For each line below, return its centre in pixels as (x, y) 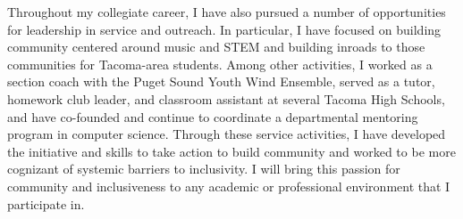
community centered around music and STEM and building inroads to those (216, 47)
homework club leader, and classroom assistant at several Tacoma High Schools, (226, 98)
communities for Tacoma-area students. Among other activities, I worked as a (220, 64)
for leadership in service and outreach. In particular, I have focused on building (224, 29)
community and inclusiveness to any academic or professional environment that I (229, 186)
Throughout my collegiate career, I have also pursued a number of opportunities (227, 12)
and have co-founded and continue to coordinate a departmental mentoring (213, 116)
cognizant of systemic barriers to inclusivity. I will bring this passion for (204, 169)
